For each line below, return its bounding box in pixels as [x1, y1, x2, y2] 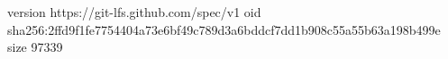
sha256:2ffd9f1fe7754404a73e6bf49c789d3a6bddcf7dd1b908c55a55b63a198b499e [7, 20, 441, 38]
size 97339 [7, 38, 63, 56]
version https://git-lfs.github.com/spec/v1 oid [7, 3, 261, 21]
